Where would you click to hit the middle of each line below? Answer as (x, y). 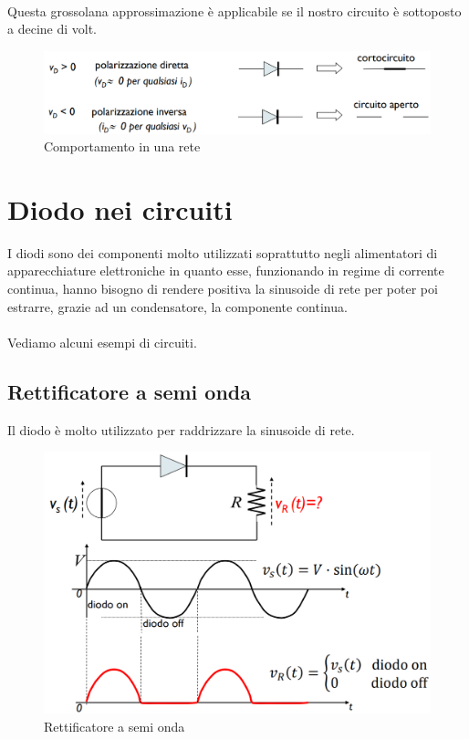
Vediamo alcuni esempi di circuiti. (102, 342)
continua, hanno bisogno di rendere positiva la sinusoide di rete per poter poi (223, 289)
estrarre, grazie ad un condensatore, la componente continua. (177, 306)
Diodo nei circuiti (120, 208)
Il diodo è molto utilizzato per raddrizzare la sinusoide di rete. (181, 429)
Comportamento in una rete (122, 146)
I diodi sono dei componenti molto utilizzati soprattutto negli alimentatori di (223, 252)
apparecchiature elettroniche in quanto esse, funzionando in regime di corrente (226, 271)
